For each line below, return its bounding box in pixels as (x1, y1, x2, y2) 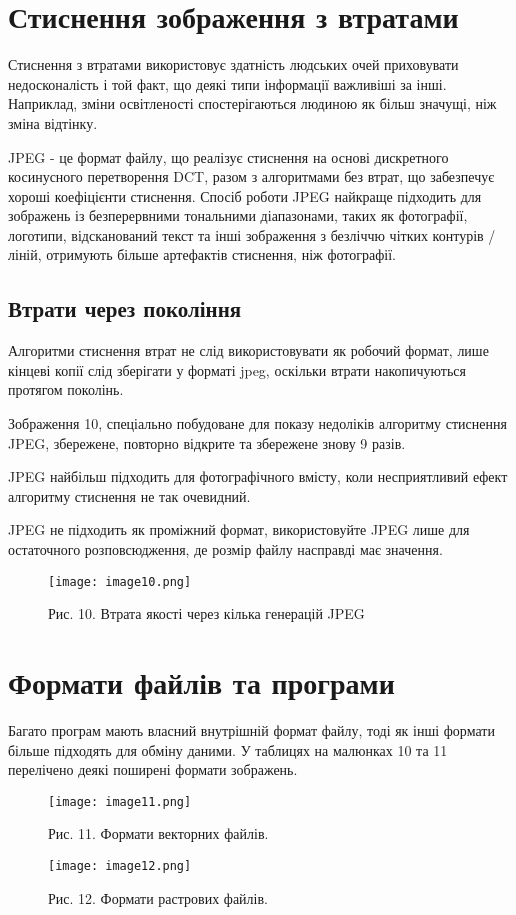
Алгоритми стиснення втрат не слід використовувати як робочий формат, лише (8, 340, 489, 361)
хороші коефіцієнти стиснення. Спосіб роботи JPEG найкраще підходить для (8, 185, 482, 206)
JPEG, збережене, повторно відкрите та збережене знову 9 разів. (8, 432, 406, 453)
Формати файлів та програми (8, 662, 395, 703)
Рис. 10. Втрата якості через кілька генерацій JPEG (48, 603, 365, 624)
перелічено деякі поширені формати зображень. (8, 759, 298, 780)
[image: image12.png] (48, 859, 192, 874)
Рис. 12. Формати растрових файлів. (48, 887, 268, 908)
